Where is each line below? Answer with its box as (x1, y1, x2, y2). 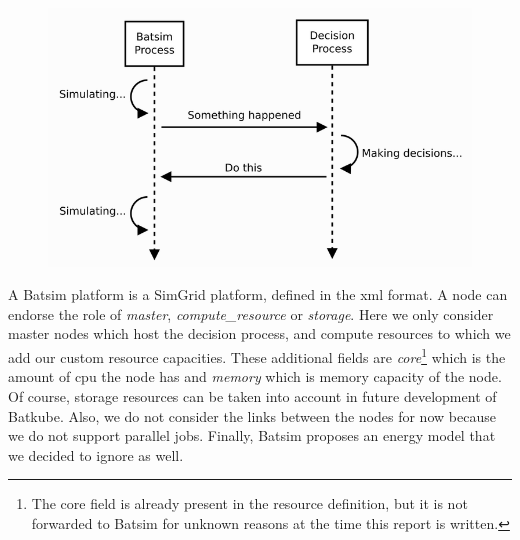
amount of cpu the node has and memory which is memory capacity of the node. (8, 366, 502, 387)
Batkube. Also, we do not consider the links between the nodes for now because (8, 405, 496, 426)
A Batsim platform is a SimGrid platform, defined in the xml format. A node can (8, 284, 508, 305)
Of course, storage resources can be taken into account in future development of (8, 385, 497, 406)
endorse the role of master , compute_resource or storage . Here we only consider (8, 303, 494, 324)
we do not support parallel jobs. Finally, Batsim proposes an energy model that (8, 425, 496, 446)
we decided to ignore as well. (8, 444, 184, 465)
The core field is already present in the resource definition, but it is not (31, 493, 468, 514)
